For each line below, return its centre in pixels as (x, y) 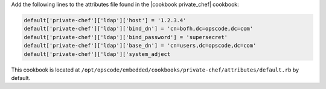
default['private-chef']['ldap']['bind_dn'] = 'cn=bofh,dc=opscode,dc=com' (139, 29)
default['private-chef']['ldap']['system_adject (97, 54)
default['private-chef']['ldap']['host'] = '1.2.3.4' (105, 20)
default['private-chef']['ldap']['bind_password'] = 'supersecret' (126, 37)
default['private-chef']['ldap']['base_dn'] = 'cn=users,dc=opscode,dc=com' (140, 46)
